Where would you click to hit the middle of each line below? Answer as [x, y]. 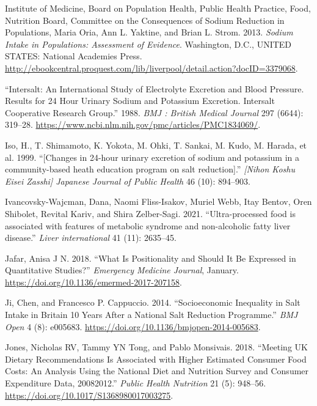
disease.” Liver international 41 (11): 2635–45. [91, 238]
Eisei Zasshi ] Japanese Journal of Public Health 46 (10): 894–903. [128, 181]
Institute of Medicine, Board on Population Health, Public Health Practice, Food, [158, 8]
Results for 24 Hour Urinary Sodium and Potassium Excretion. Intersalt [140, 101]
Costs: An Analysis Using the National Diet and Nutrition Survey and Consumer [157, 371]
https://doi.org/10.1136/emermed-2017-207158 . [93, 282]
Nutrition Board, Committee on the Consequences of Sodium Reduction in [145, 20]
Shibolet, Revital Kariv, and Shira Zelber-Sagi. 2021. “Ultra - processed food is [150, 213]
